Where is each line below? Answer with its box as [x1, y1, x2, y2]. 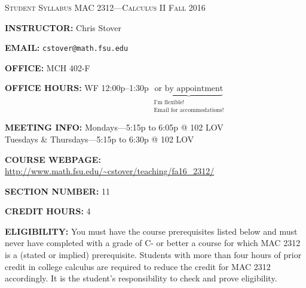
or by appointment [154, 84, 224, 93]
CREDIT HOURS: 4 [5, 205, 91, 217]
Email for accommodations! [154, 107, 224, 113]
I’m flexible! [154, 99, 185, 106]
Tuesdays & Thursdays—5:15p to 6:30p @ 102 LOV [5, 132, 194, 145]
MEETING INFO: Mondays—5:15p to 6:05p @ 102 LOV [5, 121, 224, 134]
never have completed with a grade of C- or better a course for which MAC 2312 [5, 237, 301, 249]
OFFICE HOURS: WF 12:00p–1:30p [5, 81, 149, 94]
